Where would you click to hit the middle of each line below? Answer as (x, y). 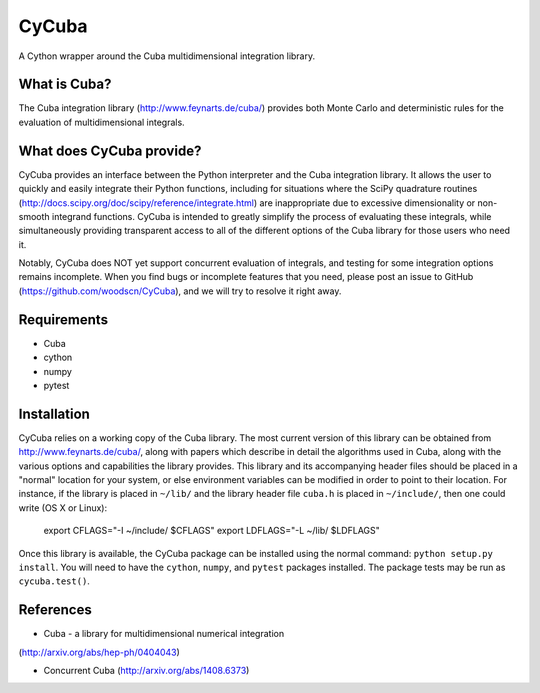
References (55, 610)
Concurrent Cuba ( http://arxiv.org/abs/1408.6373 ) (146, 671)
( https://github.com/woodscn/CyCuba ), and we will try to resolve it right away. (180, 291)
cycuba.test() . (54, 581)
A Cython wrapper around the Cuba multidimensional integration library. (167, 56)
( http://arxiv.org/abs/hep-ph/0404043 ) (99, 652)
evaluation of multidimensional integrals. (101, 122)
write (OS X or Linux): (63, 507)
